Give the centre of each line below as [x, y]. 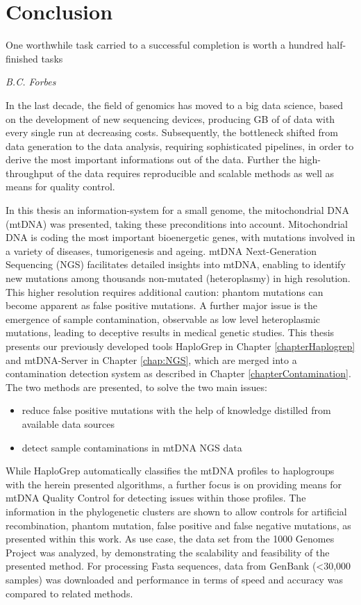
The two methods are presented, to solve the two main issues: [136, 387]
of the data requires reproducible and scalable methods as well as [195, 173]
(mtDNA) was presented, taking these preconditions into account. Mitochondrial [177, 223]
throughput [30, 173]
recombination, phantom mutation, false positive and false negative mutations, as [178, 525]
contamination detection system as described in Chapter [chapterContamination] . [178, 373]
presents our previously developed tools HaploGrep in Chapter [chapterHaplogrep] [180, 346]
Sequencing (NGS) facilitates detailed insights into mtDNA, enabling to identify [176, 264]
